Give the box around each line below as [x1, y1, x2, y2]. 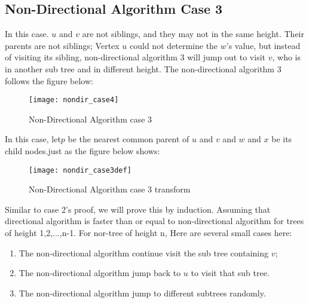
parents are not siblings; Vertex [5, 39, 120, 51]
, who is [272, 51, 301, 63]
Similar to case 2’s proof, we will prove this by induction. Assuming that [5, 203, 271, 215]
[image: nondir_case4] [29, 96, 119, 105]
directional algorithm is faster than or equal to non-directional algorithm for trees [5, 215, 304, 227]
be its [271, 133, 292, 145]
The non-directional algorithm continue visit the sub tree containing [19, 246, 268, 259]
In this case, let [5, 133, 61, 145]
